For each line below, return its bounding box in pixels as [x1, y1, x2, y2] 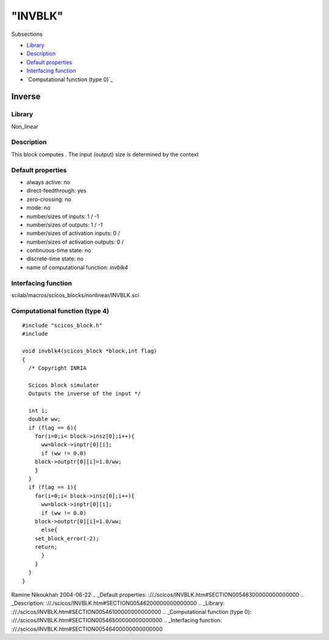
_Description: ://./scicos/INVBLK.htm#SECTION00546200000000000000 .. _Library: [11, 600, 225, 607]
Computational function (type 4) [11, 306, 110, 315]
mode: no [26, 204, 51, 211]
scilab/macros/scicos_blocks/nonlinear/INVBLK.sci [11, 291, 140, 298]
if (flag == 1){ [28, 484, 77, 491]
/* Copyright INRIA [28, 364, 87, 371]
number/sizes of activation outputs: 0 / [26, 238, 124, 245]
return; [34, 544, 58, 550]
